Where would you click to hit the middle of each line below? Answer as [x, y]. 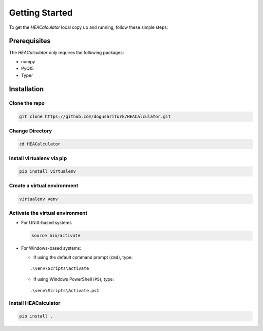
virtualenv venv [39, 199]
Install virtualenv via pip [38, 158]
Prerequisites [30, 41]
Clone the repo [27, 103]
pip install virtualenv [48, 171]
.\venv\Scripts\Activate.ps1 [65, 290]
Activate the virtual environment [48, 213]
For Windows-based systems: [51, 248]
